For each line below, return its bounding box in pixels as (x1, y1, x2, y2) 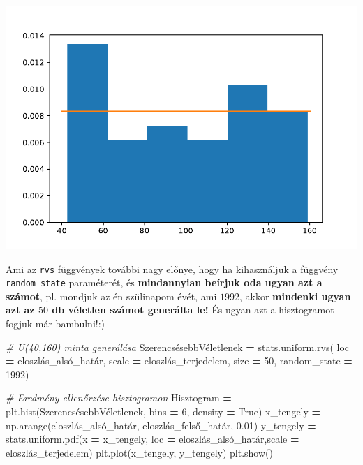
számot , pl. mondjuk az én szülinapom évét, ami (6, 288, 217, 303)
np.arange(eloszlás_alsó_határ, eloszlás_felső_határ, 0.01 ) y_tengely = (6, 418, 316, 432)
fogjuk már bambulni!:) (6, 316, 105, 331)
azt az (6, 302, 35, 317)
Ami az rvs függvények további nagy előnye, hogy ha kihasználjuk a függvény (6, 261, 339, 276)
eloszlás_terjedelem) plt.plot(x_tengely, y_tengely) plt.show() (6, 445, 273, 459)
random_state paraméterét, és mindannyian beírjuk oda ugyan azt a (6, 275, 323, 290)
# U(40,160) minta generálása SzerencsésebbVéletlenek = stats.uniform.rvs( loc (6, 339, 350, 354)
